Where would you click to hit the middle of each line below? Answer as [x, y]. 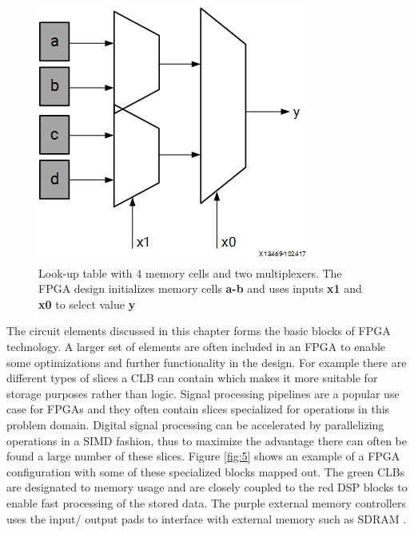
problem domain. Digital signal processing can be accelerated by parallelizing [195, 424]
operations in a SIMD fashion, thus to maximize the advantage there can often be [207, 440]
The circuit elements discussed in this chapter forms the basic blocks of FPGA [199, 331]
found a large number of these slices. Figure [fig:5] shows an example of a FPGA [203, 456]
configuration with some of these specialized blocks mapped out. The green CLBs [206, 471]
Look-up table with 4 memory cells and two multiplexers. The [190, 272]
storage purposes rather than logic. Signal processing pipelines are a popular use [203, 393]
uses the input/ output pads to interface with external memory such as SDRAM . [207, 518]
